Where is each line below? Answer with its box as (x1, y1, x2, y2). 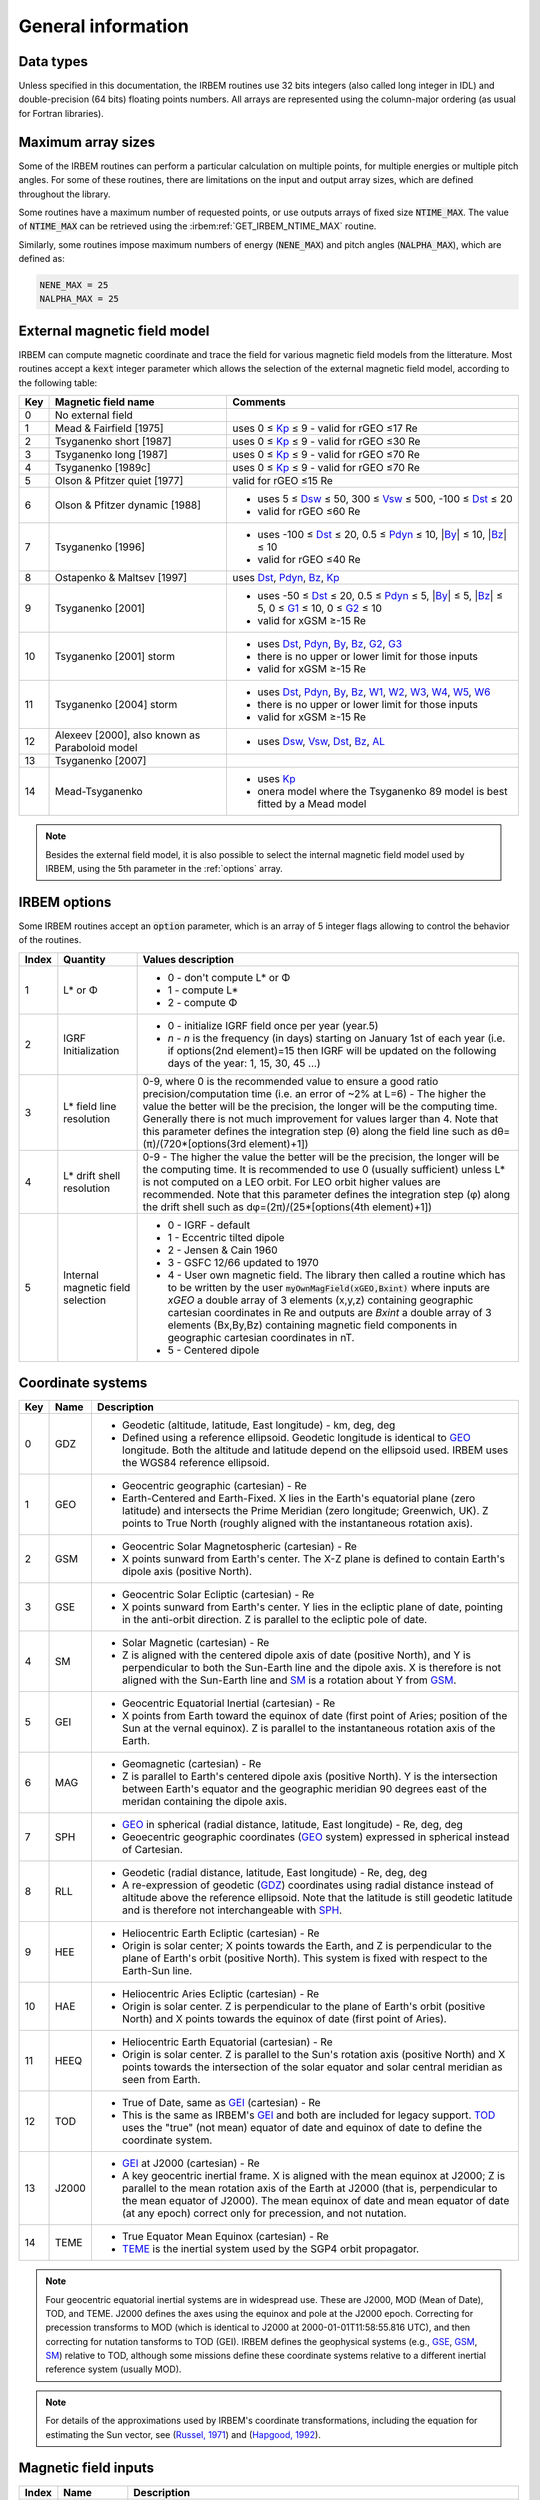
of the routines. (18, 934, 82, 946)
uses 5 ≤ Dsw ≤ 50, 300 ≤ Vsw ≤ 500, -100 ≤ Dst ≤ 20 (257, 492, 514, 506)
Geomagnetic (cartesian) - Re (121, 1757, 262, 1771)
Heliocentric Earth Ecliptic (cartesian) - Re (121, 1926, 320, 1940)
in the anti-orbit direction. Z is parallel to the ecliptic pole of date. (121, 1613, 428, 1627)
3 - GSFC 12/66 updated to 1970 (167, 1255, 319, 1269)
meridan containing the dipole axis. (121, 1795, 288, 1809)
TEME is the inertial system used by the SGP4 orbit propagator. (121, 2242, 420, 2256)
